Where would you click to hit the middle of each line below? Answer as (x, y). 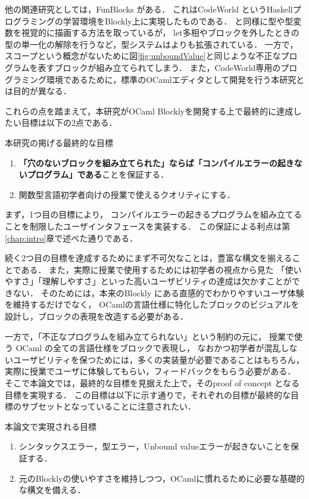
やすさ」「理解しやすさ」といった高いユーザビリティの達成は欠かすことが (148, 281)
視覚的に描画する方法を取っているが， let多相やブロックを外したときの (160, 32)
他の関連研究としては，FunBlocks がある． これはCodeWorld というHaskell (149, 9)
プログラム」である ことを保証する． (98, 174)
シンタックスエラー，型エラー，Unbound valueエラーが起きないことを (154, 446)
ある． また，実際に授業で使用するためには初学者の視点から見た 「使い (161, 269)
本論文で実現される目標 (51, 426)
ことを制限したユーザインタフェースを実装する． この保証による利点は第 (148, 226)
